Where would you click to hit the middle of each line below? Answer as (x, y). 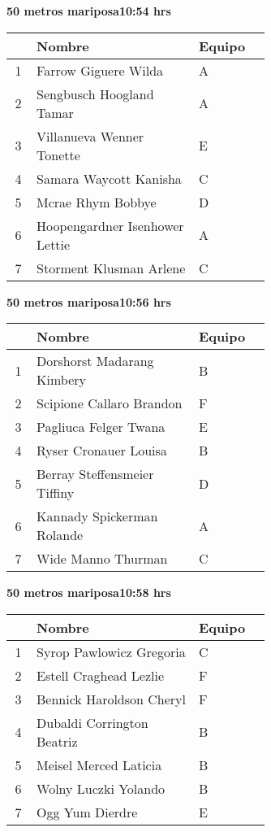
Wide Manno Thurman (102, 559)
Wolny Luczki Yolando (101, 788)
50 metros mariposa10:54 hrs (89, 11)
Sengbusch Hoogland (95, 94)
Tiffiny (56, 493)
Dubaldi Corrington (92, 722)
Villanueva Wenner (90, 136)
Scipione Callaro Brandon (110, 403)
